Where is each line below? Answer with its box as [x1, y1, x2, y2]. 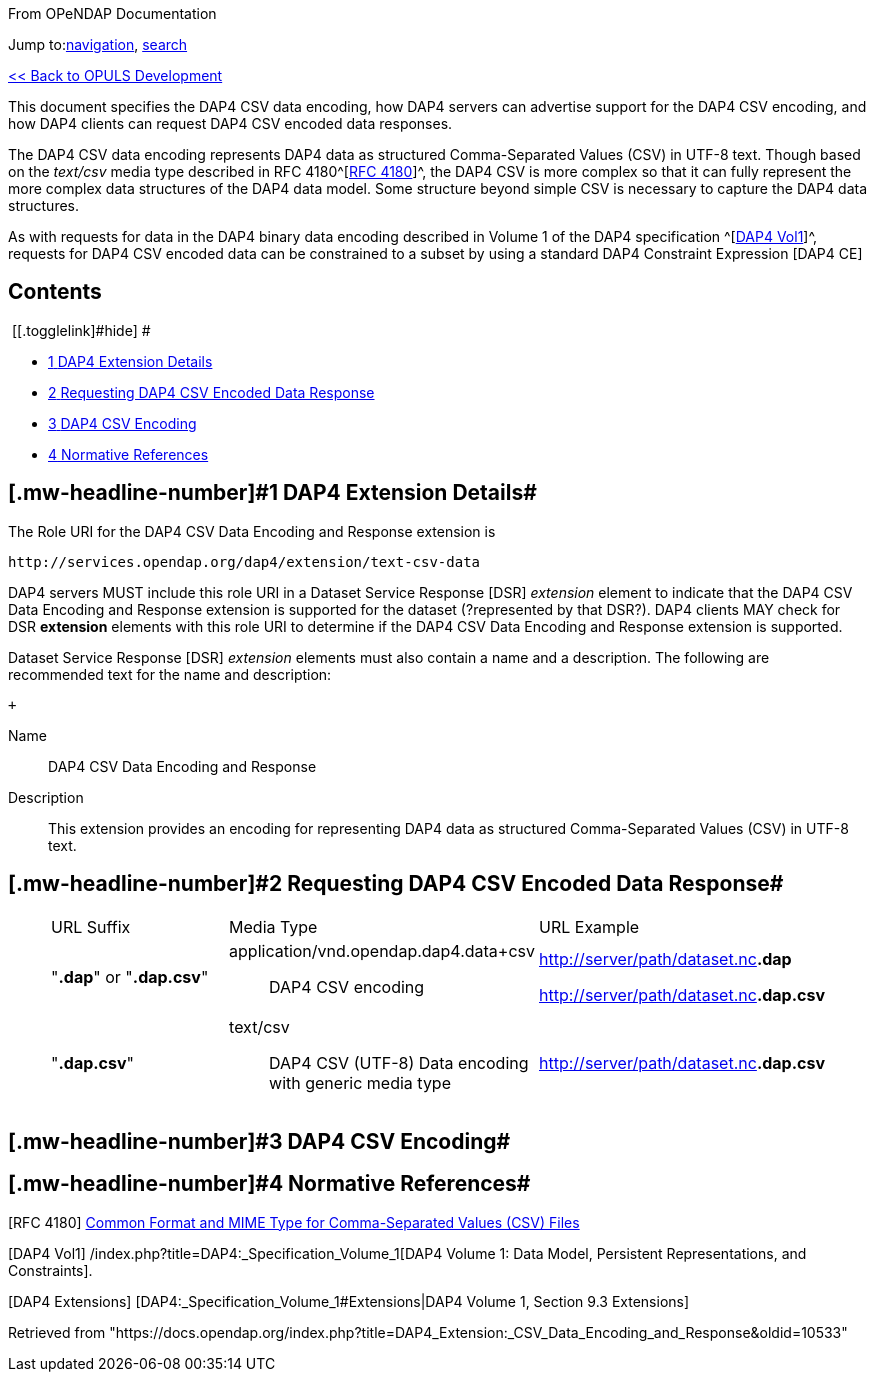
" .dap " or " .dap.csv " [51, 966, 209, 987]
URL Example [539, 916, 640, 937]
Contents [8, 279, 102, 305]
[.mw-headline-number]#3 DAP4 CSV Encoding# [8, 1128, 511, 1154]
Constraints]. [8, 1261, 93, 1279]
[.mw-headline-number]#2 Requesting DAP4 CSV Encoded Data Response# [8, 871, 784, 897]
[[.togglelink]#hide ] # [11, 321, 151, 339]
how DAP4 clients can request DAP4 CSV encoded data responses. [8, 115, 453, 132]
